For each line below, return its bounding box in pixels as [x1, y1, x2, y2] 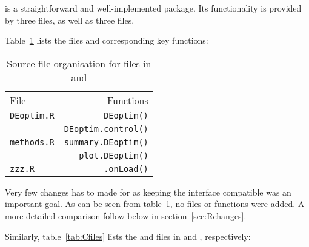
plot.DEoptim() [79, 150, 148, 160]
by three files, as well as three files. [5, 13, 135, 26]
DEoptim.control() [64, 123, 148, 134]
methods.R [10, 137, 55, 147]
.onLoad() [104, 163, 148, 174]
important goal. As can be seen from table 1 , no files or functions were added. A [5, 197, 305, 210]
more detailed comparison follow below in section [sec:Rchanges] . [5, 209, 247, 222]
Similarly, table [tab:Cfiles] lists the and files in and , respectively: [5, 229, 251, 242]
